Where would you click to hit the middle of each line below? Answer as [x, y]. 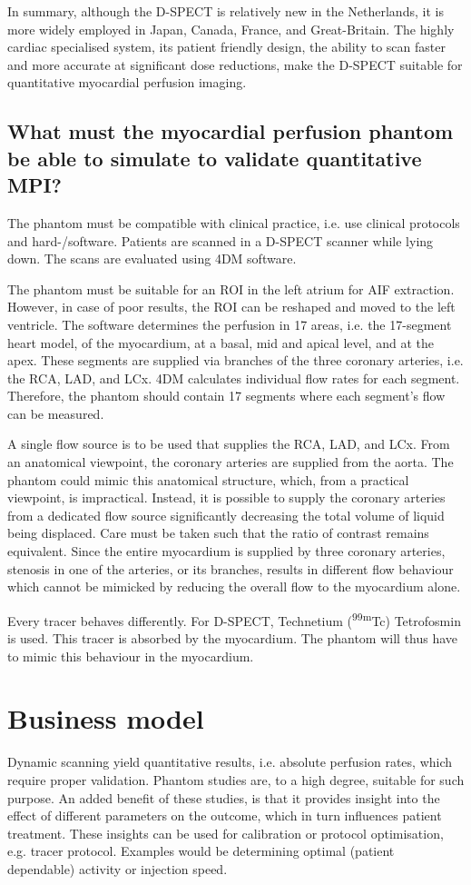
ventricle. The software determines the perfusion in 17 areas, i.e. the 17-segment [230, 324]
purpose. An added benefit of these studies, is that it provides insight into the [224, 797]
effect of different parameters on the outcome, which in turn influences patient [225, 815]
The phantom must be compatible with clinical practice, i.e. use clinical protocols [234, 222]
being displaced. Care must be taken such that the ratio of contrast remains [218, 533]
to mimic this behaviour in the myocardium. [131, 656]
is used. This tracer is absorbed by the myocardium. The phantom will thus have [233, 638]
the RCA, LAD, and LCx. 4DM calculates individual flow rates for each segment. [234, 378]
